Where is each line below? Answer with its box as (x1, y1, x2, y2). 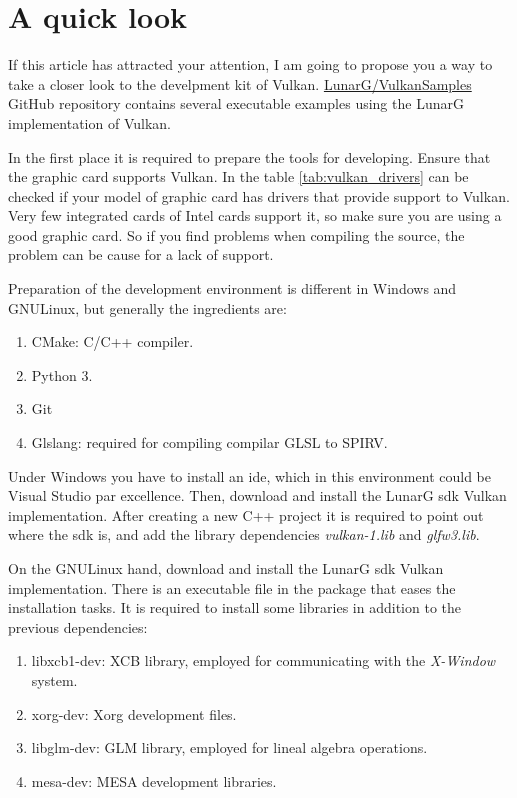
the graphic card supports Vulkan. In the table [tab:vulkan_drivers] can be (8, 166, 469, 187)
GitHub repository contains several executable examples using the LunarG (8, 93, 464, 114)
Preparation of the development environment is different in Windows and (8, 278, 457, 299)
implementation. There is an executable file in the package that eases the (8, 577, 456, 598)
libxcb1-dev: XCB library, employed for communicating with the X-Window (31, 650, 496, 671)
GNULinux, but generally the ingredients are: (8, 297, 287, 318)
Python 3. (31, 364, 93, 385)
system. (31, 669, 78, 690)
